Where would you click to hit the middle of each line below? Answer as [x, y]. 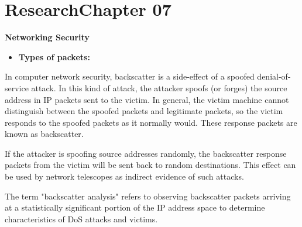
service [17, 87]
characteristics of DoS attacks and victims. [81, 219]
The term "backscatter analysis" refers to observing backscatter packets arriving [148, 196]
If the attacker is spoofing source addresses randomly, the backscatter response [146, 153]
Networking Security [47, 37]
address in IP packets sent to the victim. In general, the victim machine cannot [147, 99]
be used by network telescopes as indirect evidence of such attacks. [124, 176]
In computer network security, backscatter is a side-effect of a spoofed [130, 76]
